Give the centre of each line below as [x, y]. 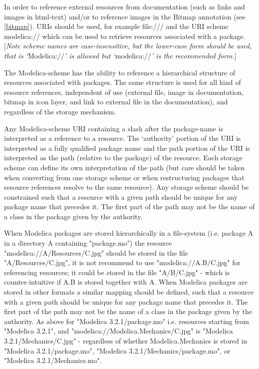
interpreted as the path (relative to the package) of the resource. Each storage [123, 158]
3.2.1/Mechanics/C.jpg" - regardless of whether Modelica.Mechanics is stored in [126, 341]
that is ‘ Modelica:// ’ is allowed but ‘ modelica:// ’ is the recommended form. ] [120, 55]
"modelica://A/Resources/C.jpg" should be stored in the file [96, 252]
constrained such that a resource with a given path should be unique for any [121, 196]
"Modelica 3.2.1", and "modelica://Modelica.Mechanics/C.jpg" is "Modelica [119, 331]
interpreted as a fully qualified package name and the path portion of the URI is [127, 148]
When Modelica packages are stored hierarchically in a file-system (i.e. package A [129, 233]
